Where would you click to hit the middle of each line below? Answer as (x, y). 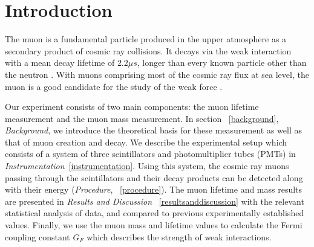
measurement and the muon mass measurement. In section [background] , (142, 118)
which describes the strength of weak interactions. (179, 236)
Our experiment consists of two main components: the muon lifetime (132, 107)
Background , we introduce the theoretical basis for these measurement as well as (153, 130)
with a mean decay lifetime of (60, 63)
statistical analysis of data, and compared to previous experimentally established (155, 213)
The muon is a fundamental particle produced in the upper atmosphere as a (146, 39)
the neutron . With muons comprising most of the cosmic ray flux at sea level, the (157, 74)
